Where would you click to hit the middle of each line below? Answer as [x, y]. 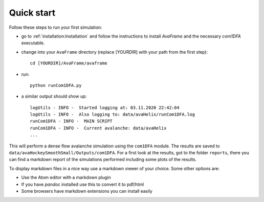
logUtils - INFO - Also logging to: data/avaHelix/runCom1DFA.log [112, 114]
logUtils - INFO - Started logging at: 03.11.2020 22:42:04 [105, 108]
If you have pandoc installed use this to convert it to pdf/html [83, 184]
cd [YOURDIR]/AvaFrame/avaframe [69, 63]
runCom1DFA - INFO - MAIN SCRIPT [71, 121]
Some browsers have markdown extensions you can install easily [87, 191]
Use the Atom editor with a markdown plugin [66, 178]
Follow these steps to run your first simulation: [55, 27]
